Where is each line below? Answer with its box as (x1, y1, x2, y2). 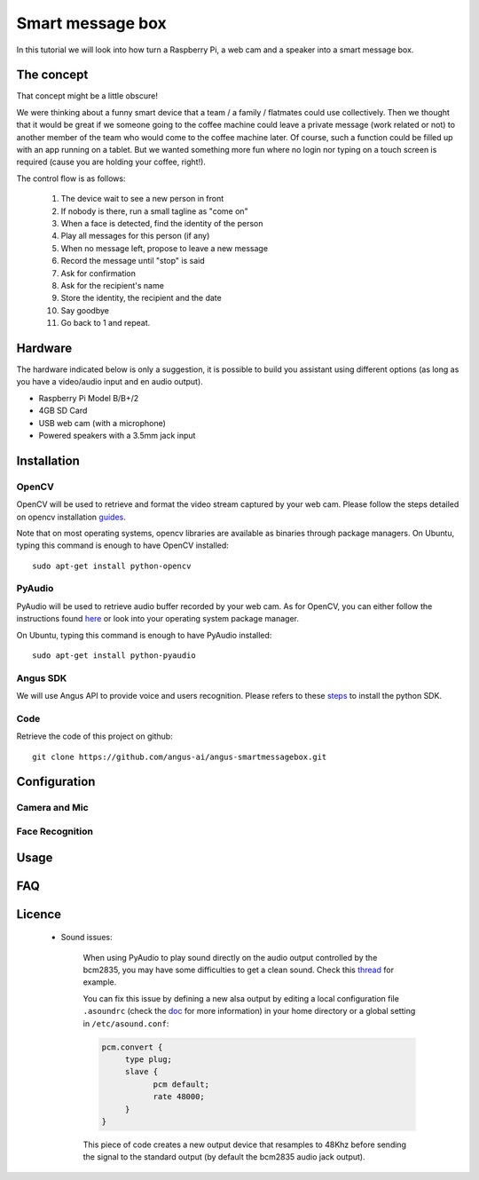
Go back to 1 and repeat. (60, 318, 151, 329)
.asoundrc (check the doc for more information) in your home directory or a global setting (82, 1006, 416, 1017)
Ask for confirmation (60, 267, 137, 279)
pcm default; (153, 1079, 210, 1089)
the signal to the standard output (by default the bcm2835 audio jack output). (82, 1152, 365, 1162)
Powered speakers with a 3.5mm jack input (38, 430, 196, 440)
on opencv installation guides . (16, 511, 126, 522)
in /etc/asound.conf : (82, 1018, 169, 1029)
